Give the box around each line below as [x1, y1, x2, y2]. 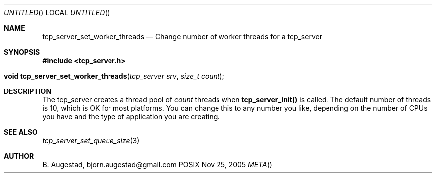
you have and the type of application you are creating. [42, 112, 220, 121]
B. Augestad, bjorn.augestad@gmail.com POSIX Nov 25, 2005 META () [42, 160, 272, 169]
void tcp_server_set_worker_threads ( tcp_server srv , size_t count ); [4, 72, 224, 80]
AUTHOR [4, 152, 34, 160]
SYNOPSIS [4, 48, 40, 56]
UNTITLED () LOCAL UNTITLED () [4, 8, 110, 17]
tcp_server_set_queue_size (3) [42, 136, 140, 145]
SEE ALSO [4, 128, 38, 136]
